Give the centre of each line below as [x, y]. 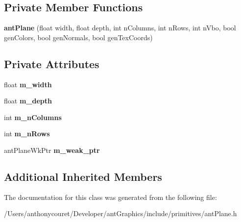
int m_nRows [27, 134]
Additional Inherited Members [83, 176]
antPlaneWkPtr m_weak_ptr [52, 150]
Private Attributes [52, 63]
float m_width [28, 84]
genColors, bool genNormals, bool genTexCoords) [78, 37]
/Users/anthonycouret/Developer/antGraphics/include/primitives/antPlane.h [120, 213]
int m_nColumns [33, 117]
